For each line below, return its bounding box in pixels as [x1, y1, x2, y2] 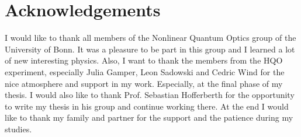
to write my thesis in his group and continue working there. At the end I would [5, 100, 289, 112]
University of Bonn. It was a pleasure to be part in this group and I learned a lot [5, 43, 295, 55]
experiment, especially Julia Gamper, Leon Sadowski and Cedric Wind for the [5, 65, 285, 78]
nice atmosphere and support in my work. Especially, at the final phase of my [5, 77, 283, 89]
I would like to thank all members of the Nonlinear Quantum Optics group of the [5, 31, 296, 44]
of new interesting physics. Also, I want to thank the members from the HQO [5, 54, 283, 66]
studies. [5, 122, 32, 135]
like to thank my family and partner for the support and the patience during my [5, 111, 293, 124]
